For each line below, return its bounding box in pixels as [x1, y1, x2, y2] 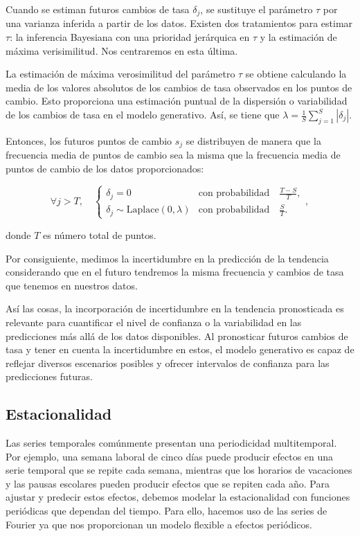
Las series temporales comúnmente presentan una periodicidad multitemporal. [6, 436, 337, 450]
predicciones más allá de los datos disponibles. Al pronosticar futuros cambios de [6, 328, 348, 343]
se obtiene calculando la [245, 66, 347, 81]
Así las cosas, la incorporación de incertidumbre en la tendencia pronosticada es [6, 301, 344, 316]
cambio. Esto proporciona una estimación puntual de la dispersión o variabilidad [6, 93, 348, 108]
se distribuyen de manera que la [186, 133, 321, 148]
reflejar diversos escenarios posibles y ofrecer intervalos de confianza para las [6, 355, 330, 370]
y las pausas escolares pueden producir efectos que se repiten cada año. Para [6, 476, 330, 490]
